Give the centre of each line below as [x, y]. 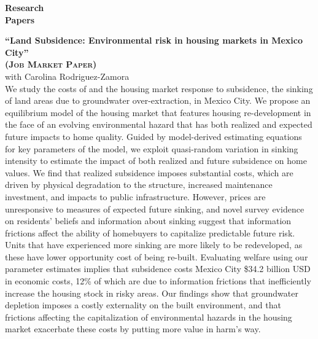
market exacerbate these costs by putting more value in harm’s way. [133, 329]
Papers [20, 19]
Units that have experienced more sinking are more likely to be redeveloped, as [154, 245]
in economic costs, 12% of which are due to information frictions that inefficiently [158, 281]
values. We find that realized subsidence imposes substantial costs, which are [149, 172]
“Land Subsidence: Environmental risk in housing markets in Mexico [154, 40]
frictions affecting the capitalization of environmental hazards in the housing [149, 317]
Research [25, 7]
